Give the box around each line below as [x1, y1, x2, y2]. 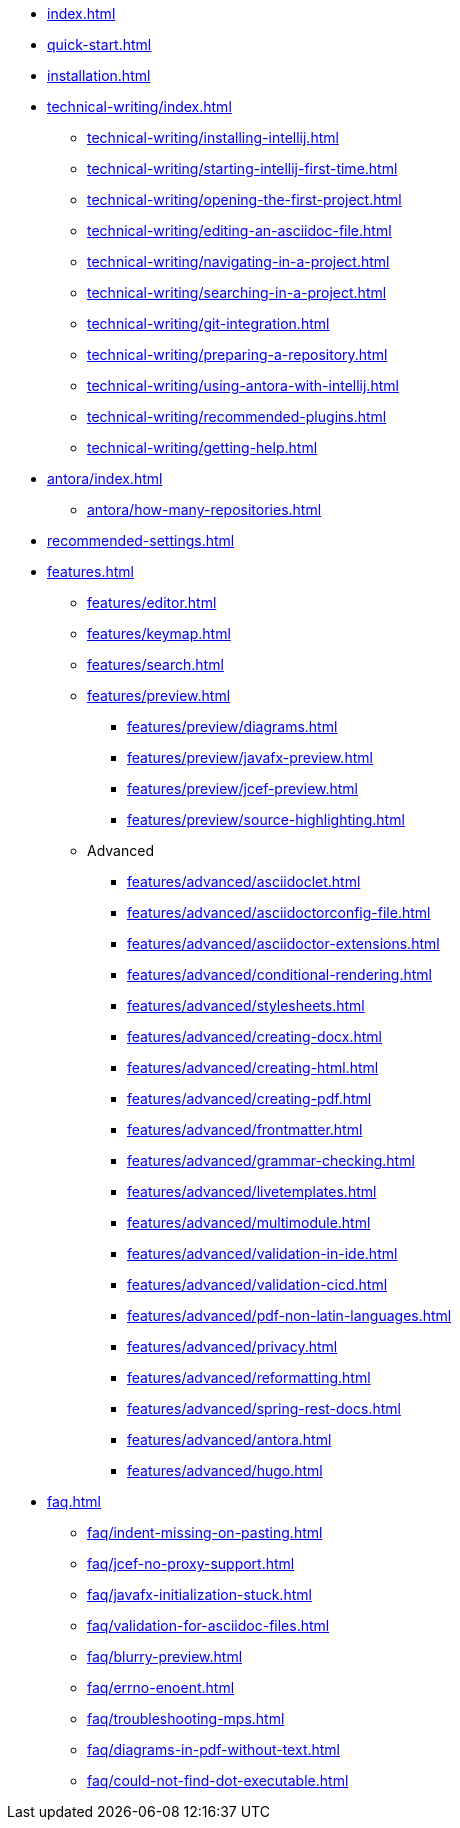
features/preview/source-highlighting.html [127, 811, 405, 828]
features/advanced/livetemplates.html [127, 1183, 377, 1200]
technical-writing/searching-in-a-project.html [87, 284, 387, 301]
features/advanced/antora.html [127, 1431, 332, 1448]
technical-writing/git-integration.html [87, 315, 330, 332]
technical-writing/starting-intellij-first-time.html [87, 160, 398, 177]
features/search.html [87, 656, 224, 673]
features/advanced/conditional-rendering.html [127, 966, 432, 983]
